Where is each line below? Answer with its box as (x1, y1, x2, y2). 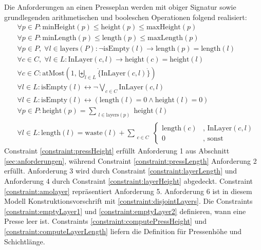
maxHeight (146, 24, 181, 31)
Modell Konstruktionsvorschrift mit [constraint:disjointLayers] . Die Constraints (4, 196, 253, 206)
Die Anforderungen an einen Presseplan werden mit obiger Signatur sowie (4, 2, 236, 12)
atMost (42, 70, 65, 78)
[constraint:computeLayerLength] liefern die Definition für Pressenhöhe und (4, 225, 242, 236)
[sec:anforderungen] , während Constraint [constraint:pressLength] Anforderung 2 (4, 155, 257, 166)
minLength (42, 34, 77, 42)
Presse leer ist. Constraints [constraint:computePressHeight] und (4, 216, 207, 226)
